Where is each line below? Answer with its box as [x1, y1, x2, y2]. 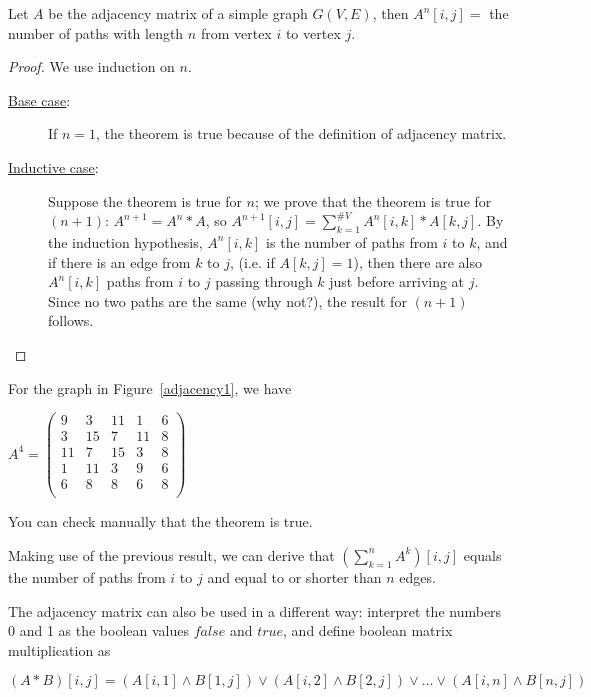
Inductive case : [8, 156, 99, 177]
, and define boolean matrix [283, 620, 453, 641]
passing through [215, 271, 313, 292]
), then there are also [353, 251, 483, 272]
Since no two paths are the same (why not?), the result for [48, 290, 407, 311]
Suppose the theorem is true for [48, 190, 242, 211]
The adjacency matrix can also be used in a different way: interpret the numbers [8, 600, 502, 621]
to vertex [285, 22, 341, 43]
